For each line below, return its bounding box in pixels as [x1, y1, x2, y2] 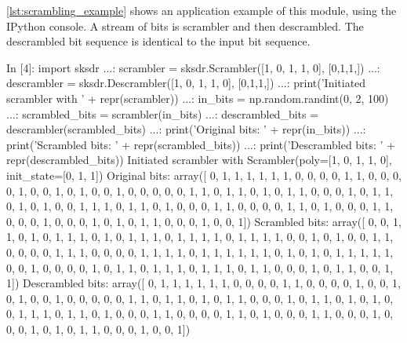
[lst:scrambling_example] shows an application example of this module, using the [6, 2, 397, 18]
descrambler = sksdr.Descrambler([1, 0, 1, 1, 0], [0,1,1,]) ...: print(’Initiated [6, 75, 366, 91]
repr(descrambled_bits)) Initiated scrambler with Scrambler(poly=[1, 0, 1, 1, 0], [6, 151, 392, 168]
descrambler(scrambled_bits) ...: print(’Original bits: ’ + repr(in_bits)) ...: [6, 121, 366, 137]
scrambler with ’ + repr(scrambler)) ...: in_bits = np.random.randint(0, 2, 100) [6, 89, 389, 106]
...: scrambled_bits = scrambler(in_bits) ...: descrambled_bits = [6, 105, 319, 122]
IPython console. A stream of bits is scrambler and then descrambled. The [6, 17, 364, 34]
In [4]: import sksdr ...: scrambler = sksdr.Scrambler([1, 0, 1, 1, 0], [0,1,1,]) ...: [6, 59, 380, 75]
